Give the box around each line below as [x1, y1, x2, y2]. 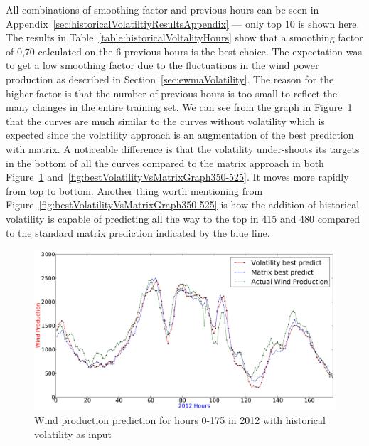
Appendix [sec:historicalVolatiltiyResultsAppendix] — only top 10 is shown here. [6, 16, 360, 31]
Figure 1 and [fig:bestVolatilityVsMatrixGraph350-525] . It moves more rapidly [6, 169, 349, 184]
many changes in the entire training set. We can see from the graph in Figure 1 [6, 100, 353, 115]
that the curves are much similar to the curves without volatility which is [6, 113, 325, 128]
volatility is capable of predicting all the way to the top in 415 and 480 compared [6, 211, 360, 225]
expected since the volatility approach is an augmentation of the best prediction [6, 127, 354, 142]
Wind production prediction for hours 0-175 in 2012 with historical [34, 412, 326, 427]
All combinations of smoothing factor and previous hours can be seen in [6, 2, 319, 16]
